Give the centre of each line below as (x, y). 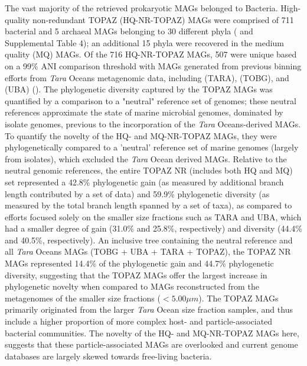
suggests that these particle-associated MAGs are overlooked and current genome (151, 344)
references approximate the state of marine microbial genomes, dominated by (144, 112)
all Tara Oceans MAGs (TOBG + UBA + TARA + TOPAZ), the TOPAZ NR (148, 251)
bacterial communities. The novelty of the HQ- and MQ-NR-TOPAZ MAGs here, (152, 333)
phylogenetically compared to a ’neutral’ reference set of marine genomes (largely (152, 147)
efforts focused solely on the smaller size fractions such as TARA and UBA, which (153, 216)
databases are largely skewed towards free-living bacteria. (108, 356)
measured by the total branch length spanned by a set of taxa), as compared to (148, 205)
